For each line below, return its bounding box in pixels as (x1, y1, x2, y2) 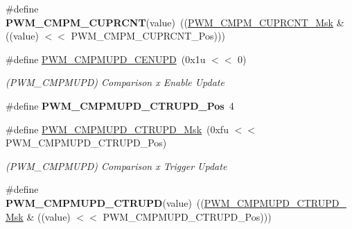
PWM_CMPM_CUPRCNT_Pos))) (71, 28, 225, 43)
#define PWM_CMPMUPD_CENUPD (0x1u (6, 51, 206, 66)
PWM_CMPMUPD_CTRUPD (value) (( (6, 195, 204, 210)
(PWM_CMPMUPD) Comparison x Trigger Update (6, 158, 227, 173)
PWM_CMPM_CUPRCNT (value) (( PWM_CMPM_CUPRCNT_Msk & (6, 15, 344, 29)
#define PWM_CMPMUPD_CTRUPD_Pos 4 (6, 98, 234, 112)
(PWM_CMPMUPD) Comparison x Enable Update (6, 75, 225, 90)
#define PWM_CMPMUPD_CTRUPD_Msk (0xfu (6, 121, 229, 136)
